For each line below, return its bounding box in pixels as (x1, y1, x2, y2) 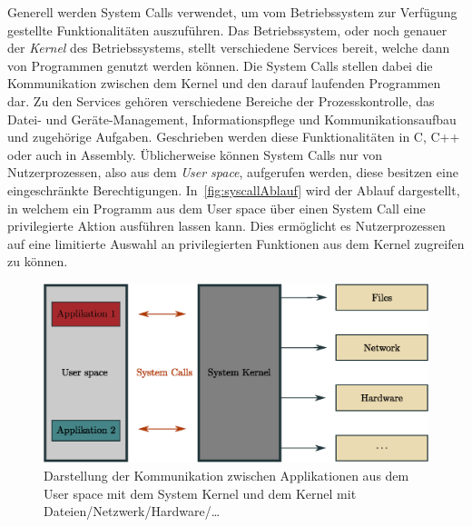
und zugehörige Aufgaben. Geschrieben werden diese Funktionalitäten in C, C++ (7, 127, 460, 146)
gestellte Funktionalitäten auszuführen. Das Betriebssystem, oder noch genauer (7, 20, 447, 39)
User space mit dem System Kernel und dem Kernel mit (44, 483, 357, 502)
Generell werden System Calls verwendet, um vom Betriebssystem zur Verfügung (7, 3, 457, 21)
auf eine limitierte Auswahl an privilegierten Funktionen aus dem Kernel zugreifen (7, 234, 465, 253)
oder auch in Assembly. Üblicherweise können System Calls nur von (7, 144, 383, 164)
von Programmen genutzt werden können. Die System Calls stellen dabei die (7, 55, 433, 75)
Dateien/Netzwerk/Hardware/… (44, 502, 221, 521)
